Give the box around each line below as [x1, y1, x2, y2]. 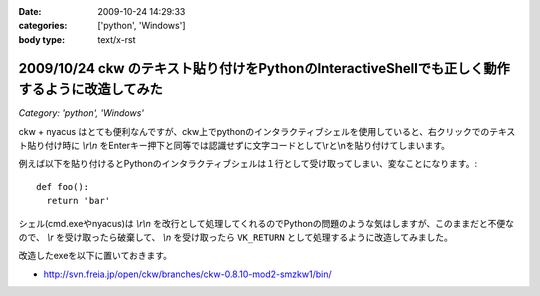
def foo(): [36, 181, 90, 192]
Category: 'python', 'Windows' [18, 107, 145, 119]
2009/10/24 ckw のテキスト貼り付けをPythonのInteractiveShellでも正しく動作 [18, 60, 510, 77]
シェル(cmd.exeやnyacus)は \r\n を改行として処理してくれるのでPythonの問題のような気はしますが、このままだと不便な [18, 217, 515, 229]
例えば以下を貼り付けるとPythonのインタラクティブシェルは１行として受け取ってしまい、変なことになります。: [18, 158, 478, 170]
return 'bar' [46, 195, 111, 207]
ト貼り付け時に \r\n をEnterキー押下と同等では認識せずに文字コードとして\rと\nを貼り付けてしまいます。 [18, 140, 450, 152]
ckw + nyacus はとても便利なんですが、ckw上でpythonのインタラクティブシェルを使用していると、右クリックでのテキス [18, 125, 516, 137]
